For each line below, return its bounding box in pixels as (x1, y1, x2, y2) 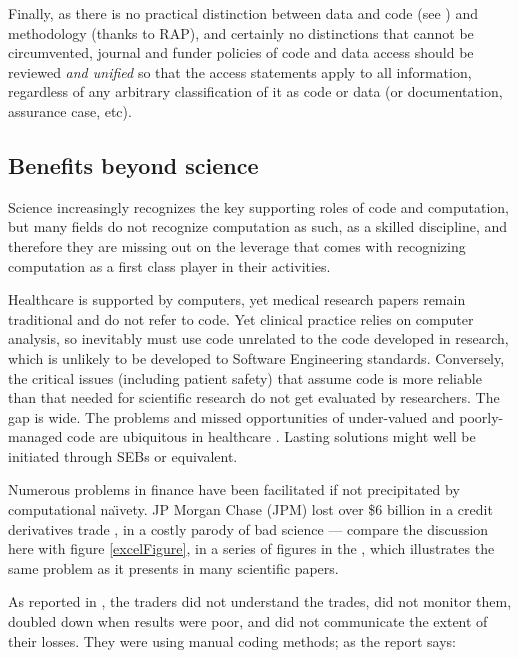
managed (8, 426, 63, 447)
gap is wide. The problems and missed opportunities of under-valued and (8, 406, 455, 427)
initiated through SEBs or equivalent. (8, 445, 238, 466)
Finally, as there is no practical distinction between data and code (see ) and (8, 3, 478, 23)
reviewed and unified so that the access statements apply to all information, (8, 61, 472, 82)
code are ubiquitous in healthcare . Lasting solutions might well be (67, 426, 476, 447)
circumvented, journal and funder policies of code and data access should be (8, 42, 474, 63)
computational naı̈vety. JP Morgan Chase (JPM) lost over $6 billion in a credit (8, 499, 493, 520)
